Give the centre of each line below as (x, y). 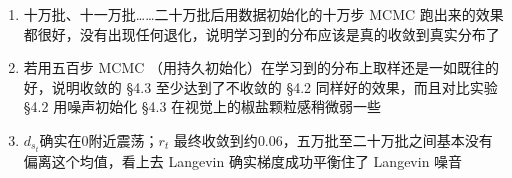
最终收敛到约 (215, 139)
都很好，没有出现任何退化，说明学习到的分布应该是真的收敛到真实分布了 (261, 33)
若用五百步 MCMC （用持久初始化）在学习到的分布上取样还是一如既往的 (261, 67)
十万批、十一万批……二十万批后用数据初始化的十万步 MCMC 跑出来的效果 (263, 14)
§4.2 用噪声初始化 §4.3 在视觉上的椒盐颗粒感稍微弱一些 (202, 106)
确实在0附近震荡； (99, 139)
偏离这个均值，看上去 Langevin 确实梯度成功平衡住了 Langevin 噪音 (243, 161)
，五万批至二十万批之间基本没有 (387, 139)
